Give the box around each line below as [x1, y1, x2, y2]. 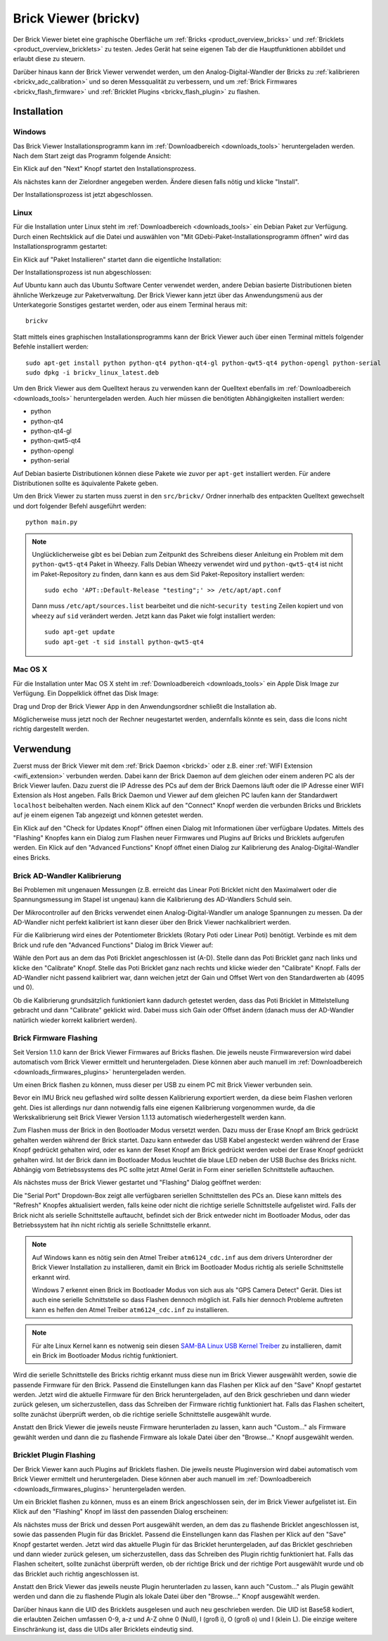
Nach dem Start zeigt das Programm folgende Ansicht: [13, 152, 172, 160]
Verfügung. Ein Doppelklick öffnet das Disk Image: [13, 689, 160, 697]
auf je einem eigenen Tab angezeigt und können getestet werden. [13, 811, 204, 819]
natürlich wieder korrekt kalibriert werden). [13, 1016, 137, 1024]
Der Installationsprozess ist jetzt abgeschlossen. [13, 191, 153, 199]
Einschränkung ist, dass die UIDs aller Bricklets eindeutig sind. [13, 1625, 194, 1633]
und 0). [13, 983, 34, 991]
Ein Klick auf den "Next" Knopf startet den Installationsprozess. [13, 165, 197, 173]
